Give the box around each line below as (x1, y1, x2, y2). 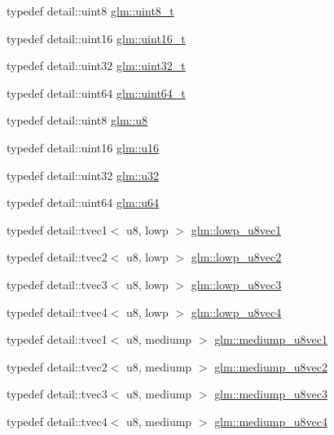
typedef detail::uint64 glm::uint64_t (7, 84, 186, 101)
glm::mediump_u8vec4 (214, 412, 327, 429)
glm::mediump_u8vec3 (214, 385, 327, 402)
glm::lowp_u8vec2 (191, 248, 282, 266)
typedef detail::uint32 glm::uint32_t (7, 57, 186, 74)
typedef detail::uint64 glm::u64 (7, 194, 160, 211)
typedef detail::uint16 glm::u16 (7, 138, 160, 156)
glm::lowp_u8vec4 (191, 303, 282, 320)
